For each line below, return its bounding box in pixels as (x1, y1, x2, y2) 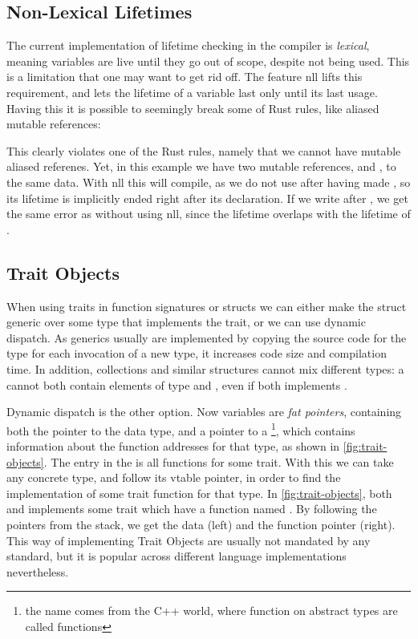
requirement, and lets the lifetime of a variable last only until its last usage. (6, 83, 378, 100)
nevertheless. (6, 563, 69, 580)
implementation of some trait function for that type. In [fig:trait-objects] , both (6, 484, 392, 501)
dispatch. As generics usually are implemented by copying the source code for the (6, 329, 407, 346)
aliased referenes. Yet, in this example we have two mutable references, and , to (6, 158, 396, 175)
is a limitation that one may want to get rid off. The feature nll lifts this (6, 68, 363, 85)
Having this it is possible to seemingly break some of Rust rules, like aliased (6, 99, 379, 116)
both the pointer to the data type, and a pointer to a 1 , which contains (6, 419, 355, 439)
